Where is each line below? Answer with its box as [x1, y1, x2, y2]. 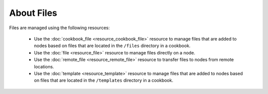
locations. [34, 63, 54, 69]
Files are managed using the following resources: [9, 25, 110, 31]
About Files [9, 7, 58, 18]
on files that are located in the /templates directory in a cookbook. [34, 77, 174, 84]
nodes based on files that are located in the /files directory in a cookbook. [34, 43, 191, 49]
